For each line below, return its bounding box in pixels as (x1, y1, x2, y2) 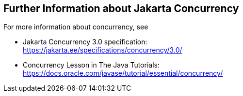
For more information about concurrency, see (3, 23, 148, 31)
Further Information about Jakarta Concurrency (3, 2, 239, 14)
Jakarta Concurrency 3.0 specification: (23, 38, 147, 46)
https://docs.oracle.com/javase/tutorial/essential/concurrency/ (23, 69, 223, 78)
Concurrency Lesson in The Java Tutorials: (23, 61, 160, 69)
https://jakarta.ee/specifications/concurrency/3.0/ (23, 46, 182, 55)
